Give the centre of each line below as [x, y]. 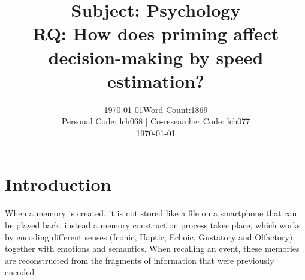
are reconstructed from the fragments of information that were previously [140, 260]
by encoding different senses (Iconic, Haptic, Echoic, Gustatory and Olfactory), [150, 236]
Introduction [58, 184]
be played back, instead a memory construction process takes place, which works [153, 225]
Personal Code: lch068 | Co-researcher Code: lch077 [156, 121]
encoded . [23, 272]
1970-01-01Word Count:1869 [156, 109]
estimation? [156, 80]
